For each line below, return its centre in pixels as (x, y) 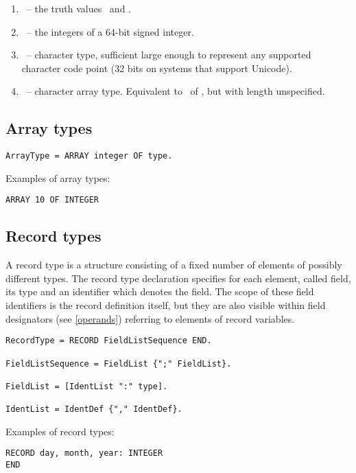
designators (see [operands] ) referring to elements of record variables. (150, 318)
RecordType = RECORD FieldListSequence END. (109, 341)
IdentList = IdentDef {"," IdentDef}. (94, 409)
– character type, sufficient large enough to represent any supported (169, 55)
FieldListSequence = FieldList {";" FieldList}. (119, 364)
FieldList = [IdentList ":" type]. (87, 386)
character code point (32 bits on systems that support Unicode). (157, 68)
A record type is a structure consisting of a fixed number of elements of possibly (174, 265)
